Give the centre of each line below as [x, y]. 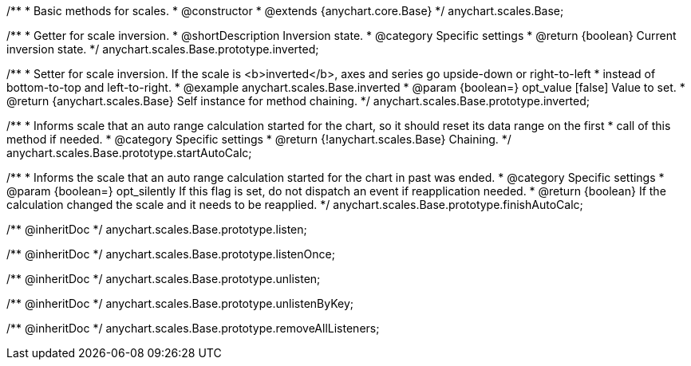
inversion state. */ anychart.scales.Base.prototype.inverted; [163, 49]
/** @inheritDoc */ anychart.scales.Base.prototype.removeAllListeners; [193, 328]
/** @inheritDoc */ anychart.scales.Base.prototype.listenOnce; [171, 254]
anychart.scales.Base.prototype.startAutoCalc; [129, 153]
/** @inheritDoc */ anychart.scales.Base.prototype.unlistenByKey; [180, 303]
